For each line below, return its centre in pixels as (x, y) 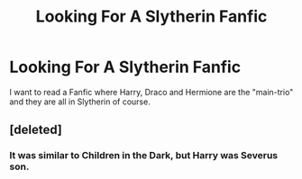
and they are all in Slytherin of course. (80, 102)
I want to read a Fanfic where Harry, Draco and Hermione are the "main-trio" (151, 92)
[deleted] (36, 130)
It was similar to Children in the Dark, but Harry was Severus (144, 156)
